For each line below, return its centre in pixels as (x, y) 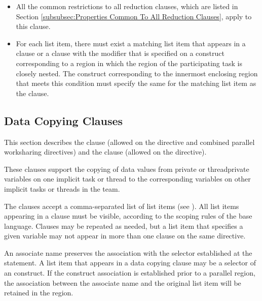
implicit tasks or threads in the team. (62, 188)
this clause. (33, 26)
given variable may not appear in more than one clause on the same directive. (125, 236)
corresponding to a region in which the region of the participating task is (129, 63)
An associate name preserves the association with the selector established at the (128, 252)
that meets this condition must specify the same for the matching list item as (136, 83)
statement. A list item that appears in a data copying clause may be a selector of (130, 263)
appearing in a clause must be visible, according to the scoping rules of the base (128, 216)
